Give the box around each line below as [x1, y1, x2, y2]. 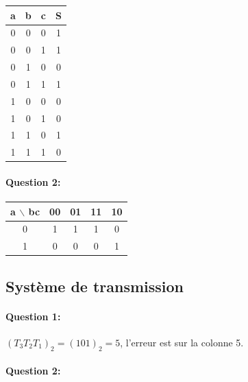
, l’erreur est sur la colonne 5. [120, 335, 244, 349]
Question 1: [5, 309, 61, 323]
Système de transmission [5, 275, 184, 296]
